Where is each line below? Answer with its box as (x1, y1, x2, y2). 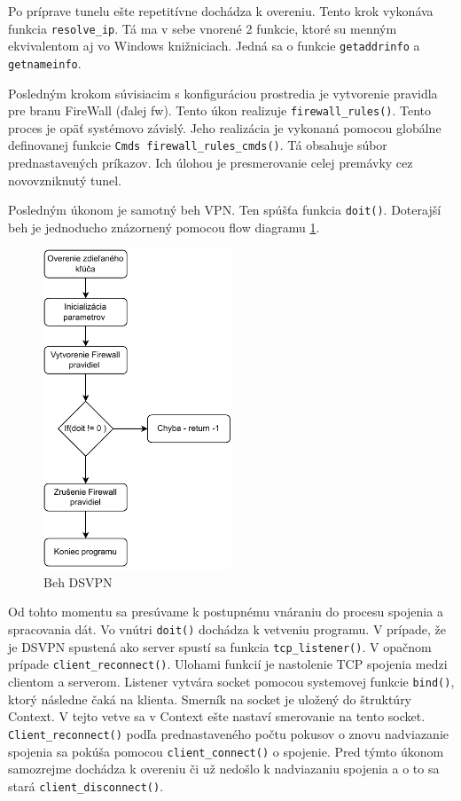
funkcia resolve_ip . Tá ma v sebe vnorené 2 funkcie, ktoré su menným (8, 19, 397, 37)
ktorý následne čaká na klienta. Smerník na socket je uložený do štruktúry (8, 689, 412, 708)
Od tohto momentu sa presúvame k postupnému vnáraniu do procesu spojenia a (8, 602, 443, 621)
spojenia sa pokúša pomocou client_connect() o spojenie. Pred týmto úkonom (8, 742, 444, 760)
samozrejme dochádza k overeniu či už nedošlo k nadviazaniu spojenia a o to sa (8, 759, 440, 778)
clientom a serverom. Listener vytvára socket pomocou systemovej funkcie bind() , (8, 672, 455, 691)
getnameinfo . (8, 53, 82, 72)
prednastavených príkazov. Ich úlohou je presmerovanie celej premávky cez (8, 153, 413, 172)
